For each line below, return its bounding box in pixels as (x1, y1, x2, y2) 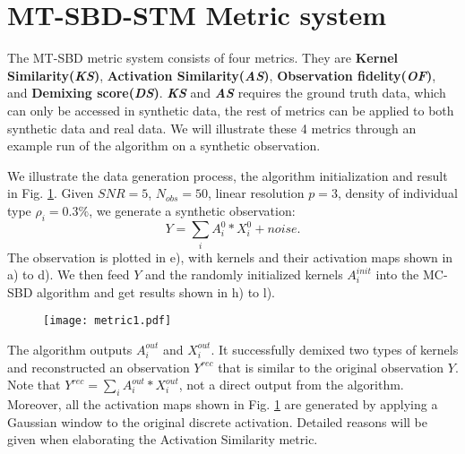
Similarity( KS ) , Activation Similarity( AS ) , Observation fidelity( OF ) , (7, 65, 436, 84)
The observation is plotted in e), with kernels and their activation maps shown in (7, 247, 453, 266)
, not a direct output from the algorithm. (178, 375, 404, 394)
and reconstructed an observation (7, 357, 190, 376)
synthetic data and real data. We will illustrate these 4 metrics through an (7, 118, 417, 137)
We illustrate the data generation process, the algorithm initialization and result (7, 166, 448, 184)
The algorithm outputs (7, 339, 133, 358)
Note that (7, 375, 61, 394)
